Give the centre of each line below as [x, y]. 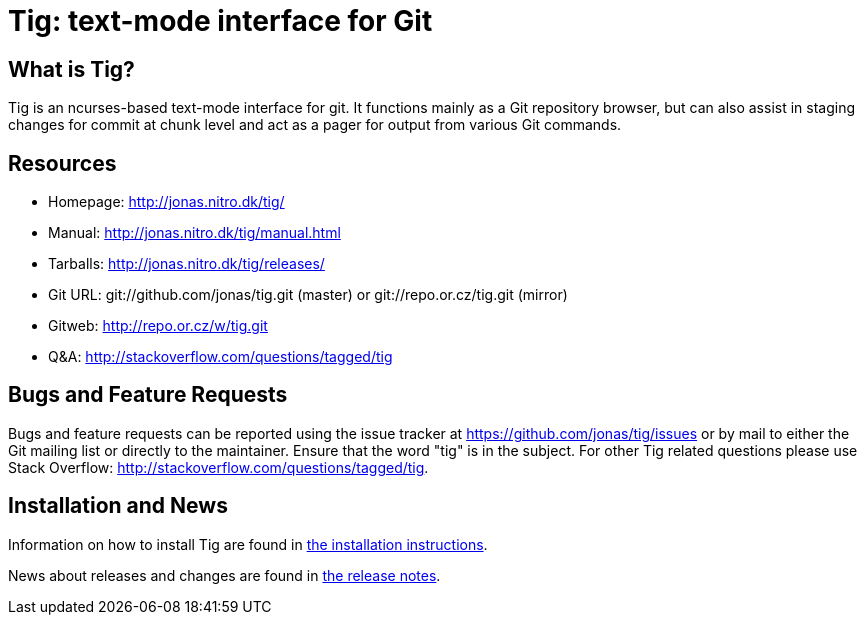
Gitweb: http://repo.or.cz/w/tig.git [158, 326]
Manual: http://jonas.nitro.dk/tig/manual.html [194, 233]
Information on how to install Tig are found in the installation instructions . [248, 544]
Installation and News [118, 506]
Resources [62, 163]
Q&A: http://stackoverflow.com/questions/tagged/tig [220, 357]
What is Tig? [71, 69]
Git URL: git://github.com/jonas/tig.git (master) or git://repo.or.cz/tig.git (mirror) [308, 295]
